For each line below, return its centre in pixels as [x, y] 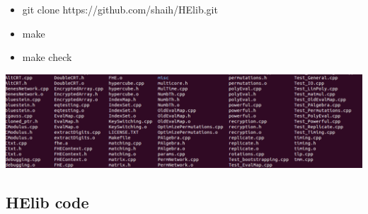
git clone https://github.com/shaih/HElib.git [120, 9]
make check [47, 57]
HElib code [47, 202]
